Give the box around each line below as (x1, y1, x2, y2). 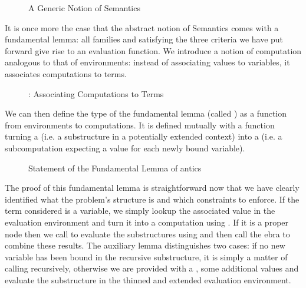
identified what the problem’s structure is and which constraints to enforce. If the (5, 193, 300, 205)
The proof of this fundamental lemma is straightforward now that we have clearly (5, 181, 300, 194)
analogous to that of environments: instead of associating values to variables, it (5, 56, 290, 68)
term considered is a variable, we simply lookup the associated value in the (5, 204, 275, 217)
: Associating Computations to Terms (28, 87, 164, 100)
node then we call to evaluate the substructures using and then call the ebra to (5, 227, 290, 240)
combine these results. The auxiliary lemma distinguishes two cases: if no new (5, 239, 285, 251)
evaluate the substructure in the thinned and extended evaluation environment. (5, 273, 291, 286)
